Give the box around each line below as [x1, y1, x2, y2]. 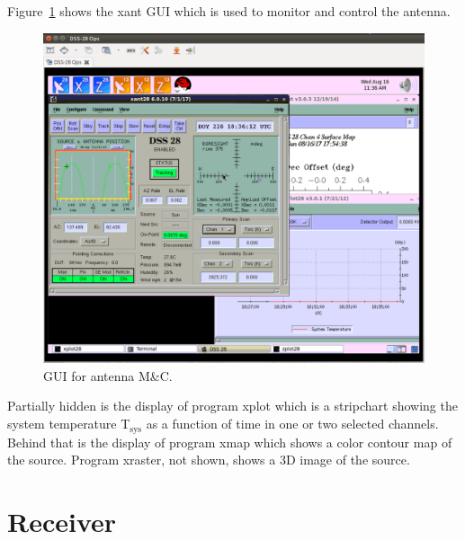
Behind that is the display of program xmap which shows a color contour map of [7, 432, 452, 451]
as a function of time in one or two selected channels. [146, 414, 439, 433]
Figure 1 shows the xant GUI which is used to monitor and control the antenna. [7, 2, 451, 20]
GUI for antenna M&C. [43, 366, 173, 385]
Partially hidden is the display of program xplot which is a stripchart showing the [7, 396, 458, 415]
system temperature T [7, 414, 130, 433]
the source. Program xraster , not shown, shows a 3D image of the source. [7, 450, 410, 469]
